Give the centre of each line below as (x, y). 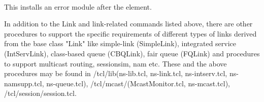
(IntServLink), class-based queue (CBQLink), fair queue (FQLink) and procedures (132, 53)
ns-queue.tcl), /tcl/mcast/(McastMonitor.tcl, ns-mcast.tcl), (138, 83)
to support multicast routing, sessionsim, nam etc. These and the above (115, 63)
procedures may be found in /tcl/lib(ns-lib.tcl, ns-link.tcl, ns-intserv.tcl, (116, 73)
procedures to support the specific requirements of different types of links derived (130, 33)
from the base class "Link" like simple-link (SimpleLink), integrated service (120, 43)
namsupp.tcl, (24, 83)
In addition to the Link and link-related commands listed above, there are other (128, 24)
